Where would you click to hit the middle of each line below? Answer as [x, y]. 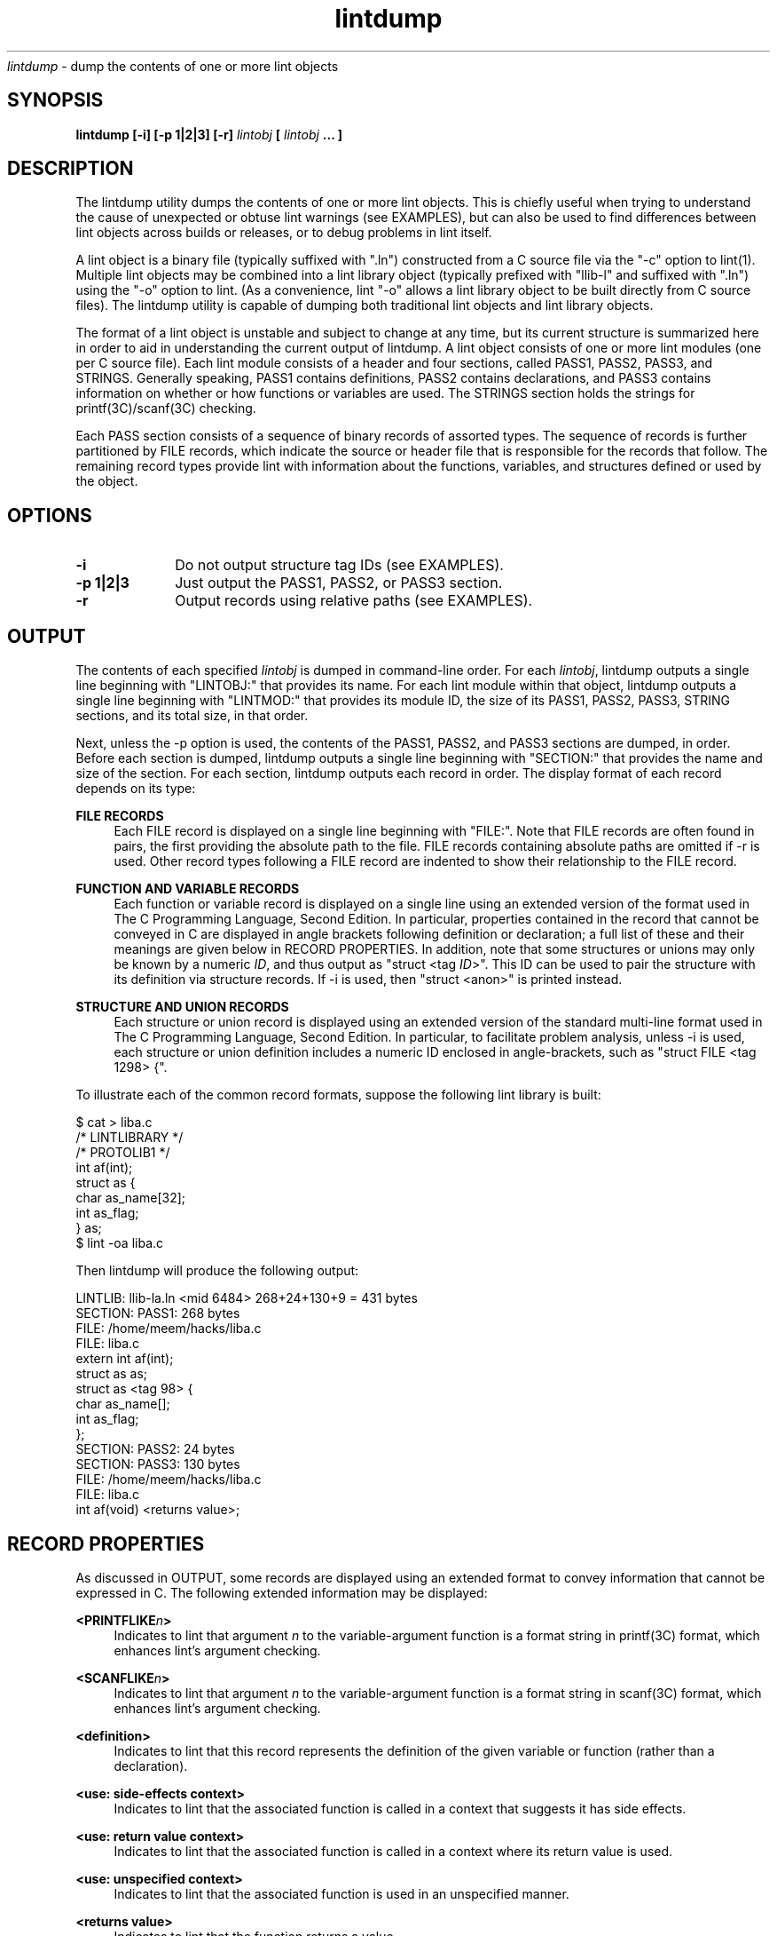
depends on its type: [136, 789]
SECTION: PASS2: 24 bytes [155, 1449]
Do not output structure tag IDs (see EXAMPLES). [339, 565]
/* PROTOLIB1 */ [123, 1153]
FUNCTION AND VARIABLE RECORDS [188, 889]
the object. [107, 481]
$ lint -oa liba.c [120, 1243]
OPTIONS [50, 515]
